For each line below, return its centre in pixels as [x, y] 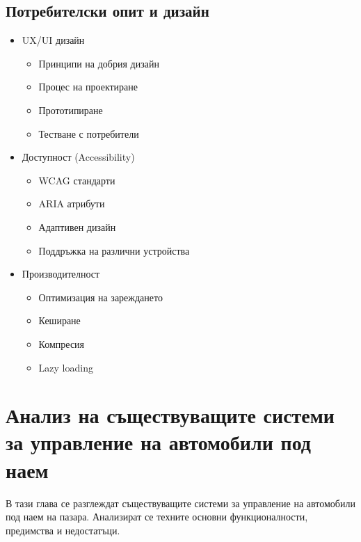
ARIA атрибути [72, 204]
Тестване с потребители [89, 133]
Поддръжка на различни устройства [114, 250]
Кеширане [59, 320]
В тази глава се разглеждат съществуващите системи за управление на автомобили [180, 503]
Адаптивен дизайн [77, 226]
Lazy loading [66, 367]
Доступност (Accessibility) [78, 157]
